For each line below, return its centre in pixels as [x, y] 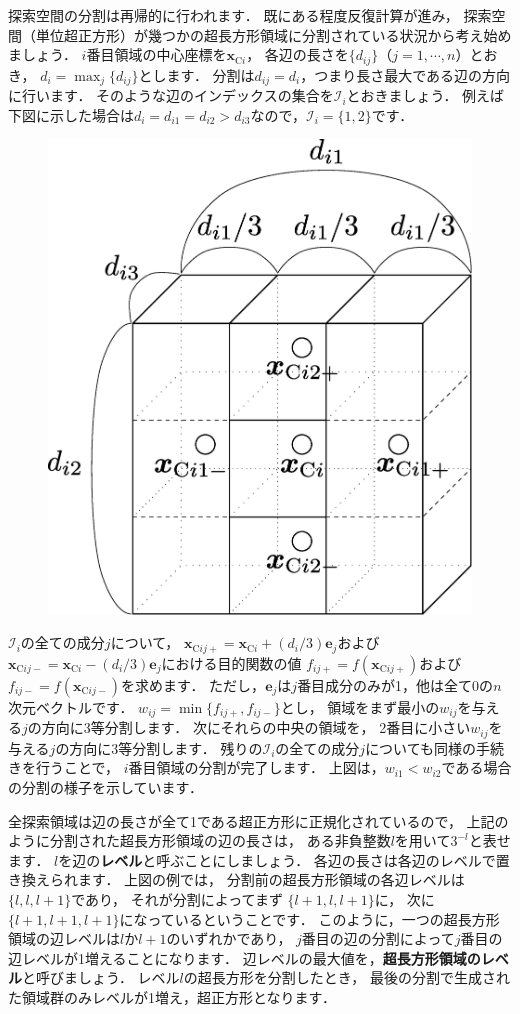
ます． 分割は [210, 74]
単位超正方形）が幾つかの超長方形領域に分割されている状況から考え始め [273, 34]
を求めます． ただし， [193, 684]
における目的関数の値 [231, 662]
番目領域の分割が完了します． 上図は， [256, 767]
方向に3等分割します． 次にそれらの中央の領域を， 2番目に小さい [256, 727]
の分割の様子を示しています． [106, 786]
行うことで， [77, 767]
